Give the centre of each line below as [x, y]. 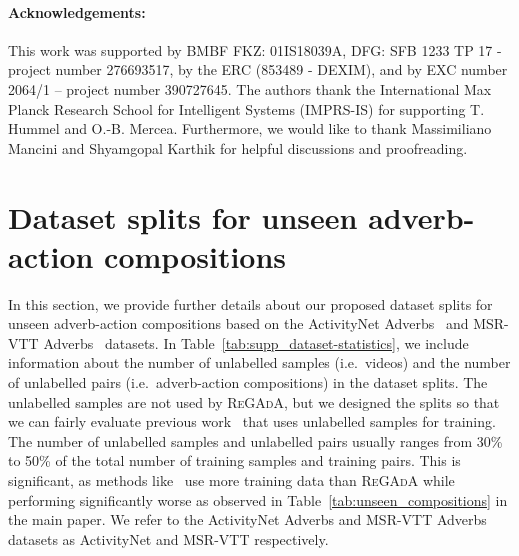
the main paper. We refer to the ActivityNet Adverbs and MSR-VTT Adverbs [247, 519]
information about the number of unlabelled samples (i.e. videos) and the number [259, 362]
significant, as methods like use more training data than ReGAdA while [231, 480]
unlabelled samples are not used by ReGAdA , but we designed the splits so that [254, 401]
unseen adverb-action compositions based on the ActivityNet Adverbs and [238, 323]
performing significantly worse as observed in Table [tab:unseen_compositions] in [258, 499]
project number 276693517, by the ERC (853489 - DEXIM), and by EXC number [258, 69]
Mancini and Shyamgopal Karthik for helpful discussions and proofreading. [238, 147]
